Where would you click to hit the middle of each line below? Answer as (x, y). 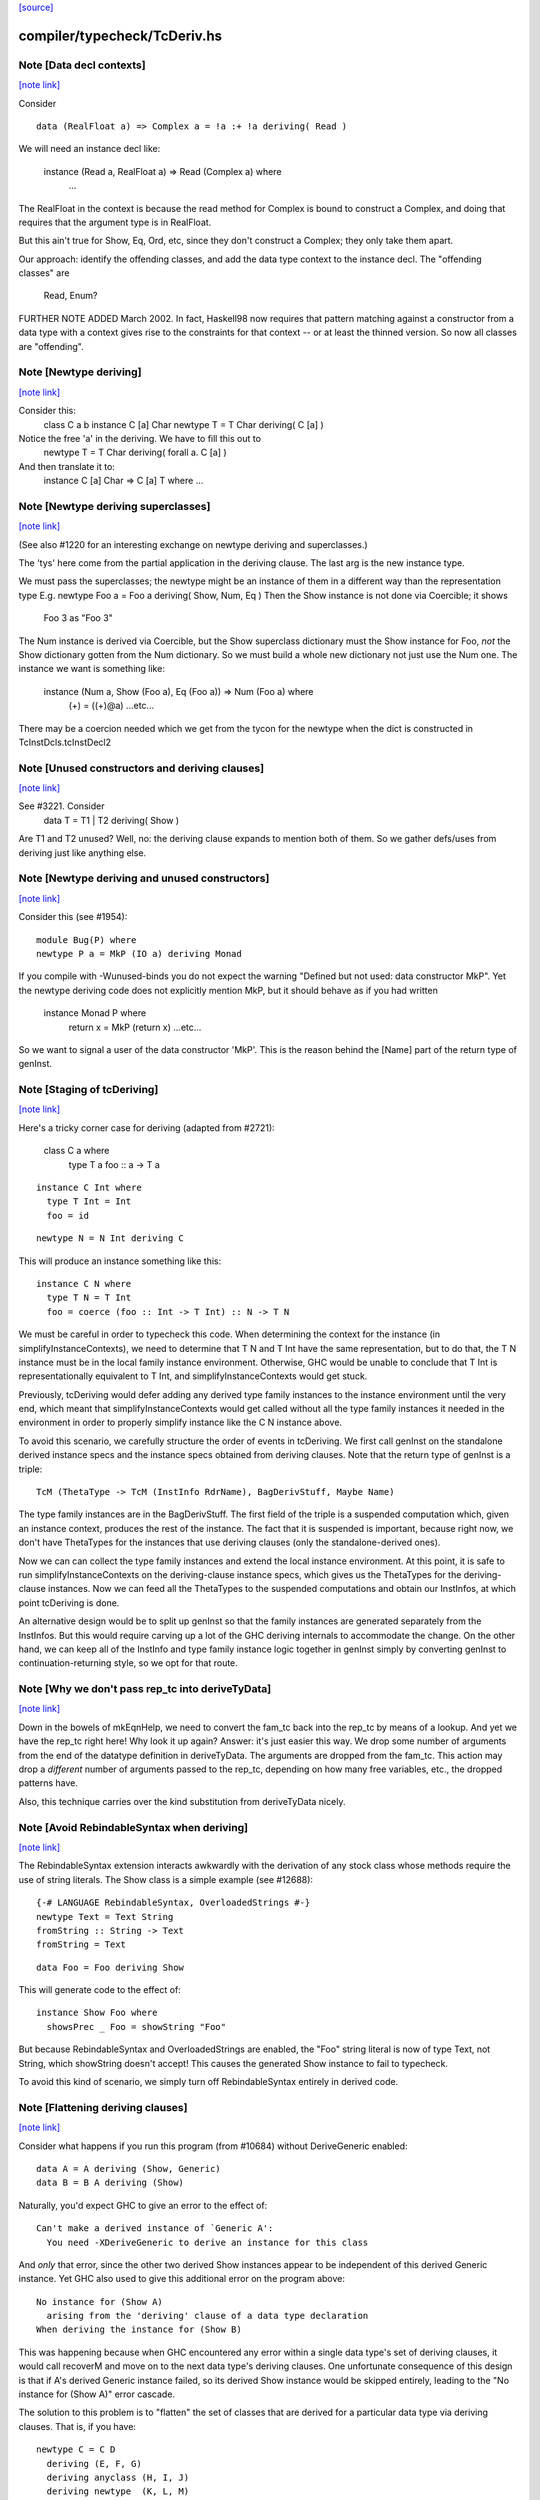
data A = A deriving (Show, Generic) (129, 2168)
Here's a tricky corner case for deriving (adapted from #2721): (146, 1127)
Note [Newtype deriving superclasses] (114, 506)
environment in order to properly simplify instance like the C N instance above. (180, 1422)
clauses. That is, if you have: (77, 2426)
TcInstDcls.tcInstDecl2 (65, 742)
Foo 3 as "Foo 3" (78, 618)
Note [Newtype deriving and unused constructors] (144, 878)
